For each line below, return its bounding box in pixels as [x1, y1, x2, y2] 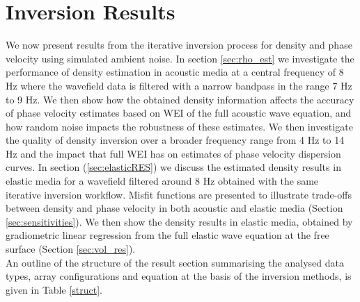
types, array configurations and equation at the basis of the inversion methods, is [6, 269, 352, 283]
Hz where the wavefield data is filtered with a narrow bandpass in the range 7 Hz [6, 78, 352, 92]
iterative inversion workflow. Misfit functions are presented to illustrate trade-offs [6, 187, 352, 201]
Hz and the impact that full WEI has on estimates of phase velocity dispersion [6, 146, 341, 160]
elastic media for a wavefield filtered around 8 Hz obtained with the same [6, 174, 319, 188]
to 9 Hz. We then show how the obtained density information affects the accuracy [6, 92, 354, 106]
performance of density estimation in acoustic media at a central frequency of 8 [6, 65, 344, 79]
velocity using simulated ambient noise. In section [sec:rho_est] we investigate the [6, 51, 354, 65]
